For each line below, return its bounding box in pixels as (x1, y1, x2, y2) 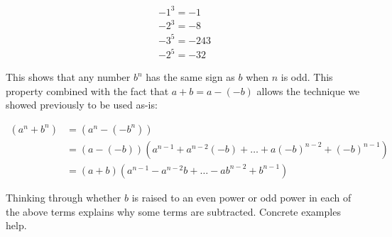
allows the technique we (256, 83, 360, 98)
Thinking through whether (6, 190, 121, 204)
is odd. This (281, 70, 333, 84)
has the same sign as (146, 70, 235, 84)
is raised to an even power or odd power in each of (131, 190, 352, 204)
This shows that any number (6, 70, 131, 84)
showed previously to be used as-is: (6, 97, 158, 112)
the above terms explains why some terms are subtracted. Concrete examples (6, 204, 341, 219)
